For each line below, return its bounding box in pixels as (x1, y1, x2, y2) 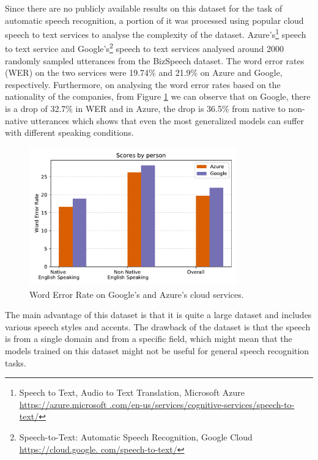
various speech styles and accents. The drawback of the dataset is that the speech (5, 320, 311, 333)
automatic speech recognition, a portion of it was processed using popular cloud (5, 13, 304, 26)
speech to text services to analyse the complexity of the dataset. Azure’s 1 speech (5, 26, 306, 40)
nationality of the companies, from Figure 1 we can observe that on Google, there (5, 90, 311, 103)
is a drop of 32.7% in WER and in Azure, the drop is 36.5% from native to (5, 102, 286, 115)
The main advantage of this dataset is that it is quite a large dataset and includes (5, 308, 312, 321)
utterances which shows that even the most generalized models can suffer (30, 114, 304, 127)
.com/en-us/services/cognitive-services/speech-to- (109, 398, 295, 410)
